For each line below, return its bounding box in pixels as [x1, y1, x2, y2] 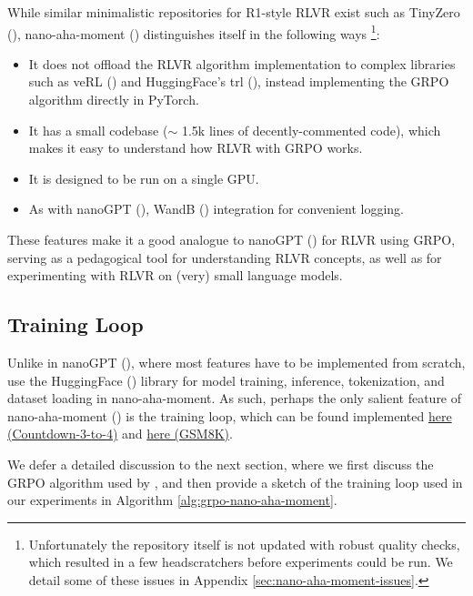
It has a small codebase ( [28, 120, 168, 139]
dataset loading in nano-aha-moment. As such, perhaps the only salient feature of [7, 389, 462, 408]
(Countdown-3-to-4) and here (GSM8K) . [7, 424, 233, 443]
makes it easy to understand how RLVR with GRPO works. [28, 138, 363, 157]
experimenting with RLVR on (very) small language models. [7, 266, 343, 285]
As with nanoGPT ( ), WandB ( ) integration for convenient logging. [28, 199, 404, 218]
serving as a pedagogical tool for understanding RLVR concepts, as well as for [7, 247, 442, 267]
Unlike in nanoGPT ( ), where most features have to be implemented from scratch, [7, 352, 466, 371]
